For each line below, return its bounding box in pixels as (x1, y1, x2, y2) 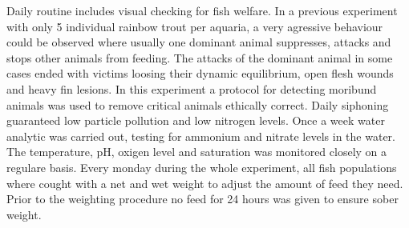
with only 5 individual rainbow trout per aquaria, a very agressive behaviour (6, 18, 383, 34)
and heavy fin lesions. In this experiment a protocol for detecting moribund (6, 80, 377, 97)
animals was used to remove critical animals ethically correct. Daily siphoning (6, 96, 389, 113)
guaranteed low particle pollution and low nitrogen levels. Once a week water (6, 112, 385, 129)
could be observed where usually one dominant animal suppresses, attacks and (6, 34, 391, 50)
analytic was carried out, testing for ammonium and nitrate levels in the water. (6, 127, 395, 144)
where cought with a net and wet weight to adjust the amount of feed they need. (6, 174, 403, 191)
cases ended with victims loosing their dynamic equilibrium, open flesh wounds (6, 65, 394, 82)
